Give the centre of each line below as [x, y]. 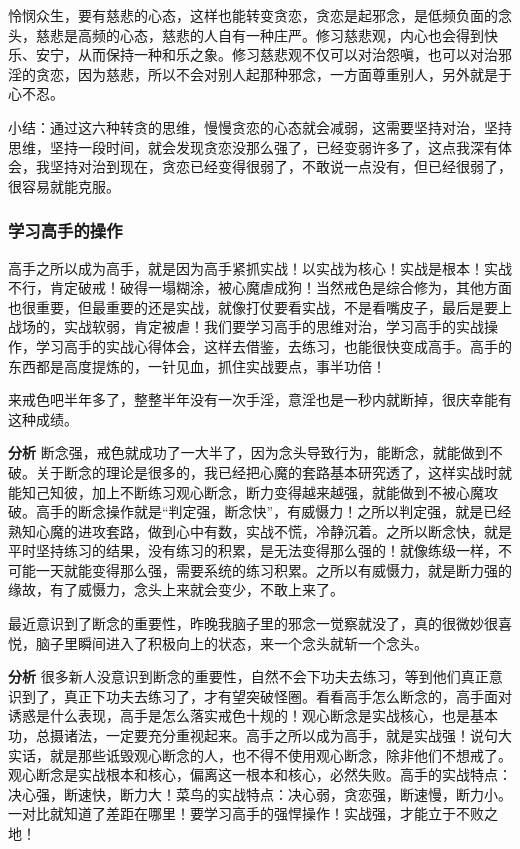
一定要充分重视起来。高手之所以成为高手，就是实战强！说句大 [308, 735]
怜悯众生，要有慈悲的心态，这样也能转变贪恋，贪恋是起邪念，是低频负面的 [253, 15]
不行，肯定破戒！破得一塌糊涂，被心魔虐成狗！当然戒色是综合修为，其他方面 [260, 287]
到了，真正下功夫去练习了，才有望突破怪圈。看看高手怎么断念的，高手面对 [266, 695]
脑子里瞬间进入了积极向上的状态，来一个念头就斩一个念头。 [231, 642]
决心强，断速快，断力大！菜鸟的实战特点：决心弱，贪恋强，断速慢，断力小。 [260, 793]
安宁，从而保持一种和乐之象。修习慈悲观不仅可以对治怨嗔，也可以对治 [266, 54]
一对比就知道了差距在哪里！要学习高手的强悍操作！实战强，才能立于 [232, 813]
